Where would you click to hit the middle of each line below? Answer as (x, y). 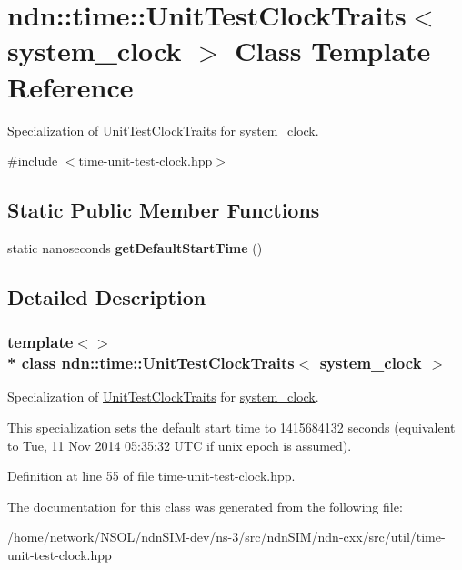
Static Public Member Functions (164, 210)
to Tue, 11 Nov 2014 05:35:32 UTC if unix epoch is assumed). (180, 445)
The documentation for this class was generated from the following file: (205, 506)
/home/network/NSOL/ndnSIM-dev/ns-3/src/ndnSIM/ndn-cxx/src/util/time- (226, 537)
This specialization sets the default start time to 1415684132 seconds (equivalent (231, 427)
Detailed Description (107, 296)
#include (33, 161)
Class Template (333, 51)
